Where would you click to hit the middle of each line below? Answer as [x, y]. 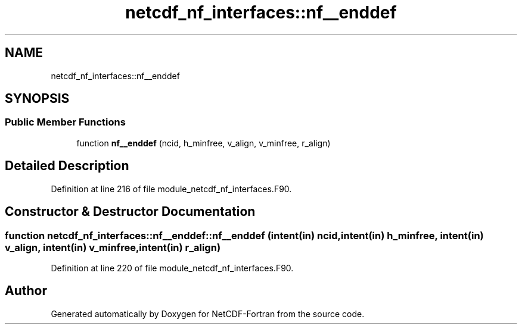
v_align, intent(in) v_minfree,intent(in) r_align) [113, 247]
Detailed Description [67, 166]
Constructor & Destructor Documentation [130, 212]
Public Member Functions [65, 122]
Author [26, 291]
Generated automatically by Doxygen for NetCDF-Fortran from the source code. [208, 314]
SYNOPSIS [37, 99]
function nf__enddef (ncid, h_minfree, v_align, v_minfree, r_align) [203, 143]
